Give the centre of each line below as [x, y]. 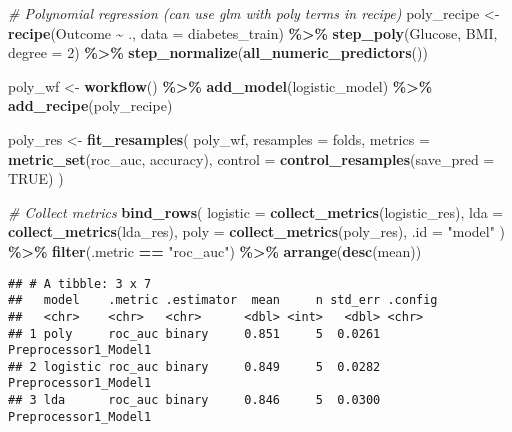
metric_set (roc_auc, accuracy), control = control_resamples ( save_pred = [251, 158]
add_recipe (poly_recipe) [90, 105]
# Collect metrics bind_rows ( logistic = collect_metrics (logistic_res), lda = [256, 211]
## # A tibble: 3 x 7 [80, 283]
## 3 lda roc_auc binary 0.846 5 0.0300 [194, 400]
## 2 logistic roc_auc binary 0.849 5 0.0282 [194, 366]
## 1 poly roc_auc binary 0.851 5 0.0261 [194, 333]
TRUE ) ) [36, 178]
